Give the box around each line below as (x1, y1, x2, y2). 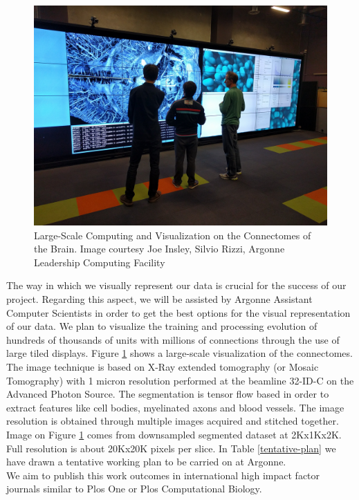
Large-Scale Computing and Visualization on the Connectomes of (34, 228, 311, 242)
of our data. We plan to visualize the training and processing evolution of (6, 319, 317, 333)
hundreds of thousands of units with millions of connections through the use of (6, 332, 340, 346)
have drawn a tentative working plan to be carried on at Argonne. (6, 454, 286, 469)
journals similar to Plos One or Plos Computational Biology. (6, 481, 262, 496)
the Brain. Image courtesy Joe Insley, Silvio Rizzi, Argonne (34, 241, 285, 256)
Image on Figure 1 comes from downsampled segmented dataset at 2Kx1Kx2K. (6, 427, 342, 441)
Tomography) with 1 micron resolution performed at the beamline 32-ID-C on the (6, 373, 354, 387)
